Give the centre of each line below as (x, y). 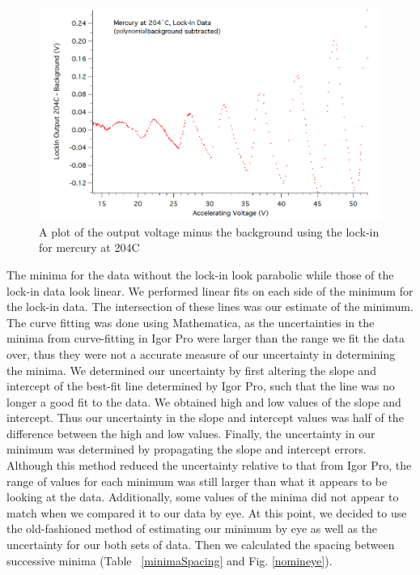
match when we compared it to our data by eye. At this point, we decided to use (207, 512)
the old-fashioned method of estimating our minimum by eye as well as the (192, 528)
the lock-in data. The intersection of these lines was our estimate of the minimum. (210, 307)
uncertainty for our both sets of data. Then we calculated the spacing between (201, 545)
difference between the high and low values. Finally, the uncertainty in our (191, 433)
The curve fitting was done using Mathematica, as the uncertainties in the (191, 322)
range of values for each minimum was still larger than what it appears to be (197, 481)
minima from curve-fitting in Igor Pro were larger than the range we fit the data (206, 338)
